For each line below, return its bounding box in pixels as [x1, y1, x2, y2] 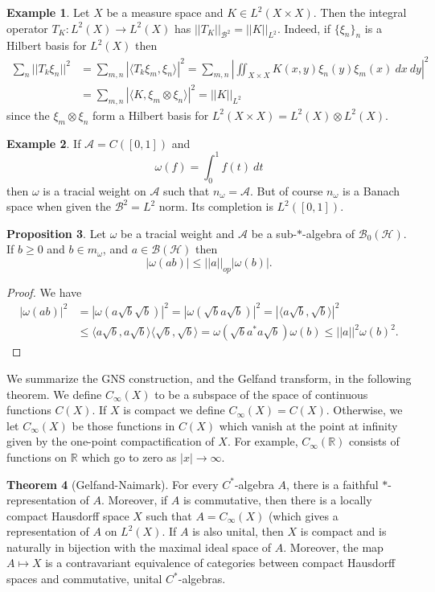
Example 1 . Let [6, 4, 90, 20]
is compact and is [300, 523, 387, 540]
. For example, [227, 433, 298, 450]
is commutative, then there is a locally [183, 491, 372, 508]
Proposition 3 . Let [6, 224, 107, 241]
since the [6, 106, 50, 123]
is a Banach [343, 182, 400, 199]
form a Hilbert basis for [92, 106, 209, 123]
